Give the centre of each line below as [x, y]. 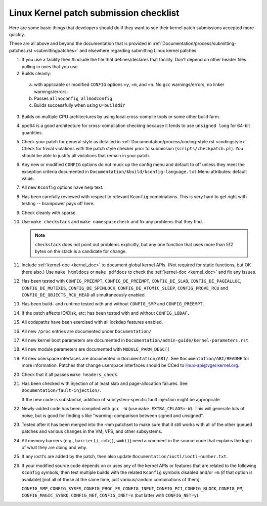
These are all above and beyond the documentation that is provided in [80, 43]
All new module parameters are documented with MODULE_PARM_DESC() [96, 349]
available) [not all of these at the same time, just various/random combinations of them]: [111, 479]
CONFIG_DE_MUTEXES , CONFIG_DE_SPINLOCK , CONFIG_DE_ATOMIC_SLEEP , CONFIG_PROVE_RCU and [125, 288]
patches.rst [21, 50]
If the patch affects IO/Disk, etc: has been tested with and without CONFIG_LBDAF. [106, 313]
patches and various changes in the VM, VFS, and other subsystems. [92, 431]
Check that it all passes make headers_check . [70, 374]
